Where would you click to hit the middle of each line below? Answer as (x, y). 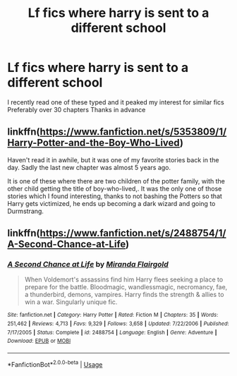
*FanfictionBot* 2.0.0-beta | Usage (55, 364)
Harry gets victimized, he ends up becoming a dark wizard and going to (111, 203)
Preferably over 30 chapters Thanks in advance (77, 109)
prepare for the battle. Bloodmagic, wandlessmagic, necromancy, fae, (126, 287)
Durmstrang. (26, 211)
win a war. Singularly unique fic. (71, 302)
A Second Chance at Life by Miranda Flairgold (88, 265)
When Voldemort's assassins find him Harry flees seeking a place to (124, 279)
